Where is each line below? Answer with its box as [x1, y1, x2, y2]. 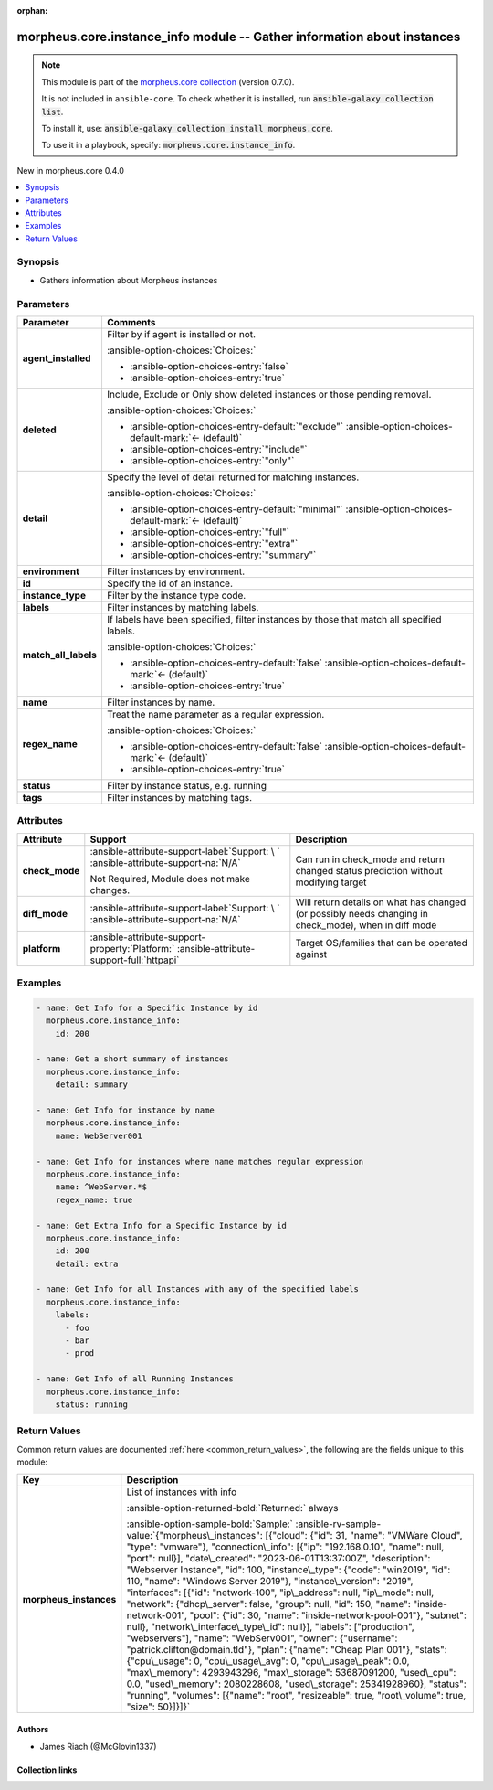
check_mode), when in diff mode [295, 919, 437, 932]
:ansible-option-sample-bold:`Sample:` [126, 1518, 294, 1530]
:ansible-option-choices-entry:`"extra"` [129, 537, 299, 549]
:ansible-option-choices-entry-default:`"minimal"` [129, 503, 344, 516]
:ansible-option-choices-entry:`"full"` [129, 526, 289, 538]
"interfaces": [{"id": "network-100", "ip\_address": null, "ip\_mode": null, [126, 1586, 435, 1599]
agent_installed [22, 352, 91, 365]
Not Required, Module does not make [89, 872, 251, 885]
